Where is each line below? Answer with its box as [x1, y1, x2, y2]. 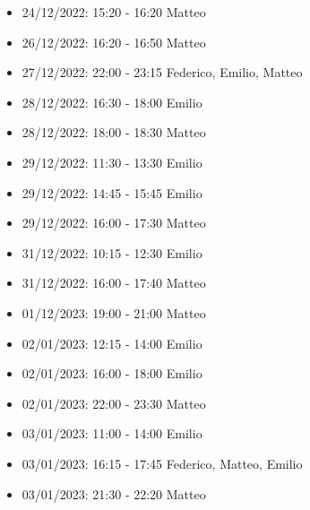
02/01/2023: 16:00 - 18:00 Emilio [22, 364, 202, 383]
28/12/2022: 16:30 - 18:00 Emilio [22, 92, 202, 111]
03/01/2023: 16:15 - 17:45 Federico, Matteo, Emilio [22, 454, 303, 472]
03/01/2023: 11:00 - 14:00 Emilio [22, 424, 202, 443]
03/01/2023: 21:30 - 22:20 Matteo [22, 484, 206, 503]
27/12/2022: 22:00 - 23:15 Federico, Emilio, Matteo [22, 63, 303, 82]
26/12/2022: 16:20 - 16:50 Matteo [22, 32, 206, 51]
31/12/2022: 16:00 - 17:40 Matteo [22, 273, 206, 292]
